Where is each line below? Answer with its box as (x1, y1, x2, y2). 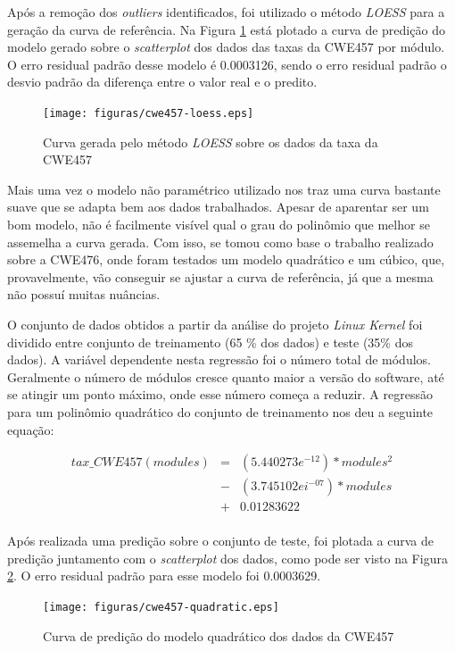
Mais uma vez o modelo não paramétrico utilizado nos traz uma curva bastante (7, 179, 441, 198)
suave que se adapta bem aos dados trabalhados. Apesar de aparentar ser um (7, 197, 429, 216)
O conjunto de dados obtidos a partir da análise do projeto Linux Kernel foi (7, 314, 423, 333)
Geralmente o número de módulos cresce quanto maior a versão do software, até (7, 367, 444, 386)
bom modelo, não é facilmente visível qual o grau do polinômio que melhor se (7, 215, 430, 233)
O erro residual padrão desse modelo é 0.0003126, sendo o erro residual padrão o (7, 54, 447, 73)
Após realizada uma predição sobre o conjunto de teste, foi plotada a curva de (7, 531, 434, 550)
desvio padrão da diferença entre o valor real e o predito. (7, 72, 318, 91)
